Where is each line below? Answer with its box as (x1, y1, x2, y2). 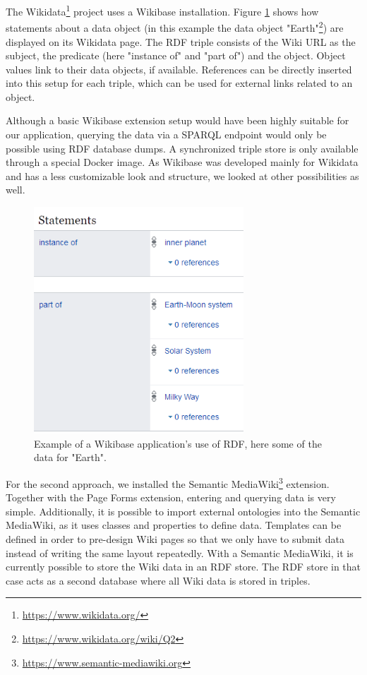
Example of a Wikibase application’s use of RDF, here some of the (34, 436, 322, 450)
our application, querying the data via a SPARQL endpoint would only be (6, 127, 327, 142)
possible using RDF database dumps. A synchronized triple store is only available (6, 141, 359, 155)
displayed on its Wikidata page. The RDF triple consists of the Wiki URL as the (6, 34, 356, 49)
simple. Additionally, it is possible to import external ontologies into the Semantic (6, 503, 361, 518)
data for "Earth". (34, 450, 107, 465)
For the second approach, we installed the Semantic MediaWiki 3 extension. (6, 474, 330, 491)
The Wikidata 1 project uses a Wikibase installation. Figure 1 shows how (6, 2, 319, 18)
